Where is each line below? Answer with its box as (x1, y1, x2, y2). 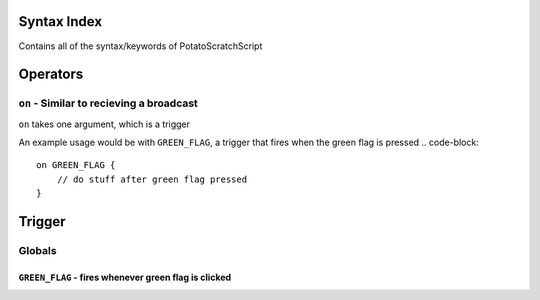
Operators (18, 66, 84, 83)
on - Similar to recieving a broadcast (18, 96, 199, 110)
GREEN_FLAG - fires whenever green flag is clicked (18, 271, 232, 283)
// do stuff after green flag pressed (56, 173, 248, 185)
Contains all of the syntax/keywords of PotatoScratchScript (18, 40, 263, 52)
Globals (18, 244, 57, 258)
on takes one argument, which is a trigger (18, 118, 190, 130)
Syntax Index (18, 13, 103, 30)
